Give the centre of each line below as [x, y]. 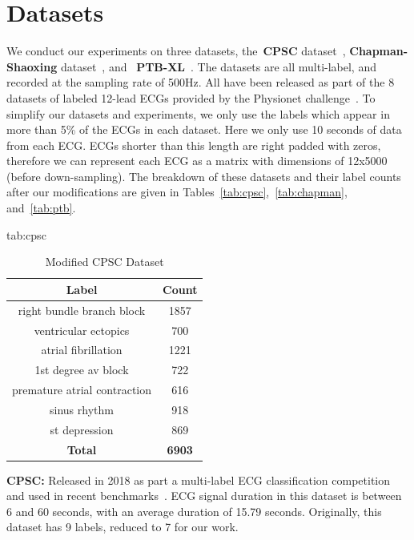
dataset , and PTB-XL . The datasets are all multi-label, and [218, 66]
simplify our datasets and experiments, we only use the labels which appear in [198, 113]
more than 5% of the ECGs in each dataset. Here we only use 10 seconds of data [204, 129]
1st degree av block [82, 370]
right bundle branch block [82, 310]
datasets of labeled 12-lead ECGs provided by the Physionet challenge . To [191, 97]
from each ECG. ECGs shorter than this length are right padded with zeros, [194, 145]
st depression [82, 429]
